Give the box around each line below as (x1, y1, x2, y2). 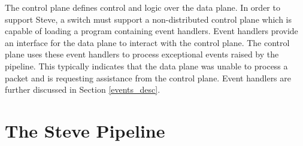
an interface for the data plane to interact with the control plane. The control (5, 36, 290, 48)
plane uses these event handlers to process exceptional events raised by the (5, 48, 279, 60)
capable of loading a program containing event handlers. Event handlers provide (5, 25, 298, 37)
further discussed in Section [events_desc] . (5, 83, 160, 96)
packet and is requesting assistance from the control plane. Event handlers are (5, 71, 292, 84)
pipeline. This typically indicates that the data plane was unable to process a (5, 59, 288, 72)
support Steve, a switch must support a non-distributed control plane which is (5, 13, 292, 25)
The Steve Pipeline (5, 118, 165, 142)
